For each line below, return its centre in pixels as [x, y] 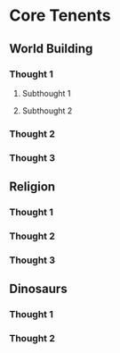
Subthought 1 [46, 93]
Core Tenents [60, 16]
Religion [32, 187]
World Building [51, 49]
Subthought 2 [47, 110]
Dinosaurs [39, 289]
